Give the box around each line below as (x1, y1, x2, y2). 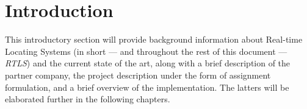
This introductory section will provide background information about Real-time (5, 33, 303, 46)
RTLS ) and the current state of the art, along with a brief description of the (5, 57, 291, 69)
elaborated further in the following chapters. (5, 93, 170, 105)
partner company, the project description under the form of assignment (5, 68, 271, 81)
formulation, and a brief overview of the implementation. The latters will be (5, 80, 289, 93)
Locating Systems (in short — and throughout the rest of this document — (5, 44, 287, 57)
